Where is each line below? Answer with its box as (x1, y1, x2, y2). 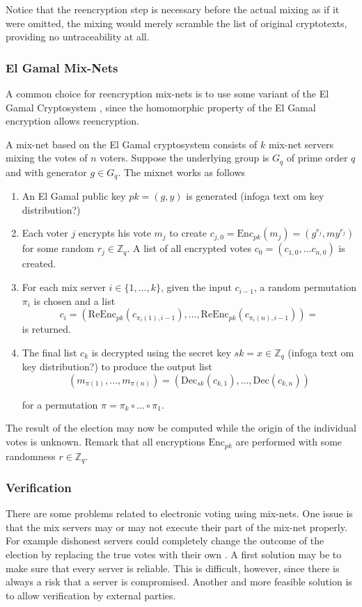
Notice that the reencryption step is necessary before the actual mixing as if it (6, 2, 340, 16)
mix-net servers (268, 136, 334, 151)
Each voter (22, 226, 68, 240)
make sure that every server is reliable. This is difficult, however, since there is (6, 560, 340, 575)
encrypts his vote (78, 226, 151, 240)
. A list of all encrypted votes (127, 241, 252, 255)
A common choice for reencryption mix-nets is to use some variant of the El (6, 86, 329, 100)
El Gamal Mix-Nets (6, 58, 118, 76)
